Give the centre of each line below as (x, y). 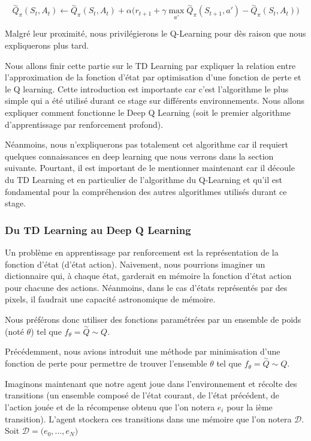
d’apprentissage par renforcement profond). (84, 124)
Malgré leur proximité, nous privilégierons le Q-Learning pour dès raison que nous (155, 33)
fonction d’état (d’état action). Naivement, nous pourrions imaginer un (135, 264)
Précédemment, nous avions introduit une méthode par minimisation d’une (143, 351)
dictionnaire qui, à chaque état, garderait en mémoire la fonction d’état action (148, 276)
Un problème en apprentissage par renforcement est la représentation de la (142, 252)
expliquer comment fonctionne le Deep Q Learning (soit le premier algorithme (148, 112)
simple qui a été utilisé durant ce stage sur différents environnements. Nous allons (155, 100)
